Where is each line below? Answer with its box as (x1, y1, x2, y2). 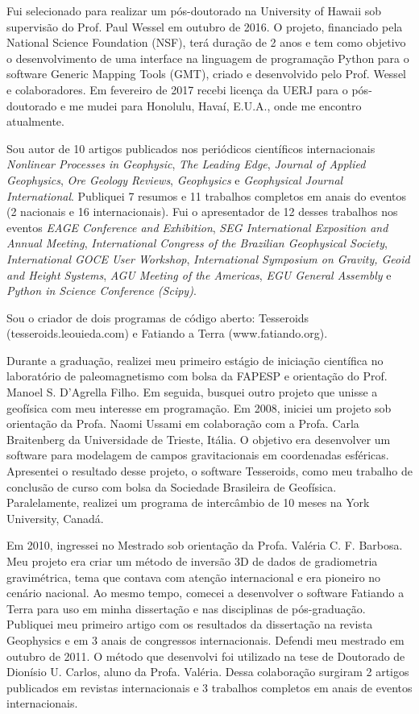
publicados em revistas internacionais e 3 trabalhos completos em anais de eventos (6, 679, 413, 695)
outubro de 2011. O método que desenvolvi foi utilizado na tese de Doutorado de (6, 647, 405, 664)
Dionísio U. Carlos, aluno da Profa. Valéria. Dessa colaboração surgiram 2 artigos (6, 663, 409, 680)
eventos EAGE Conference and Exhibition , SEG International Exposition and (6, 218, 388, 235)
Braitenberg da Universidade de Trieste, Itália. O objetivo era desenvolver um (6, 430, 391, 447)
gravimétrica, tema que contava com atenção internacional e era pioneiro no (6, 568, 381, 585)
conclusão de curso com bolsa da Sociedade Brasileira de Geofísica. (6, 478, 337, 495)
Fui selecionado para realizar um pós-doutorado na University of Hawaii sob (6, 2, 382, 19)
